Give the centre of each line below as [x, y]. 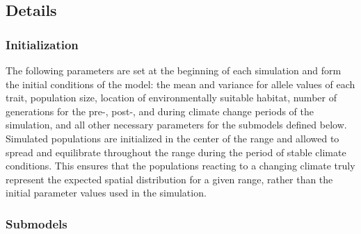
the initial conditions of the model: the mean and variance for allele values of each [180, 84]
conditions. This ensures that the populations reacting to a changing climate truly [180, 166]
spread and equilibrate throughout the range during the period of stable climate [176, 152]
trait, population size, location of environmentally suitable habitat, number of [171, 98]
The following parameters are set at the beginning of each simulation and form [174, 70]
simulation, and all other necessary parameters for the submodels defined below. [176, 125]
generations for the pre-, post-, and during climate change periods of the [160, 111]
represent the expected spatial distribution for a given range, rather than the [169, 179]
